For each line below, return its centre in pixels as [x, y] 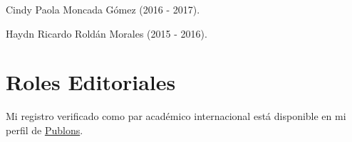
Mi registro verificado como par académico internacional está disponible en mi [176, 116]
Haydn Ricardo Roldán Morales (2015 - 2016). [107, 33]
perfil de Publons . [45, 130]
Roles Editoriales [91, 82]
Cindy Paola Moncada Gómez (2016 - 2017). [103, 9]
